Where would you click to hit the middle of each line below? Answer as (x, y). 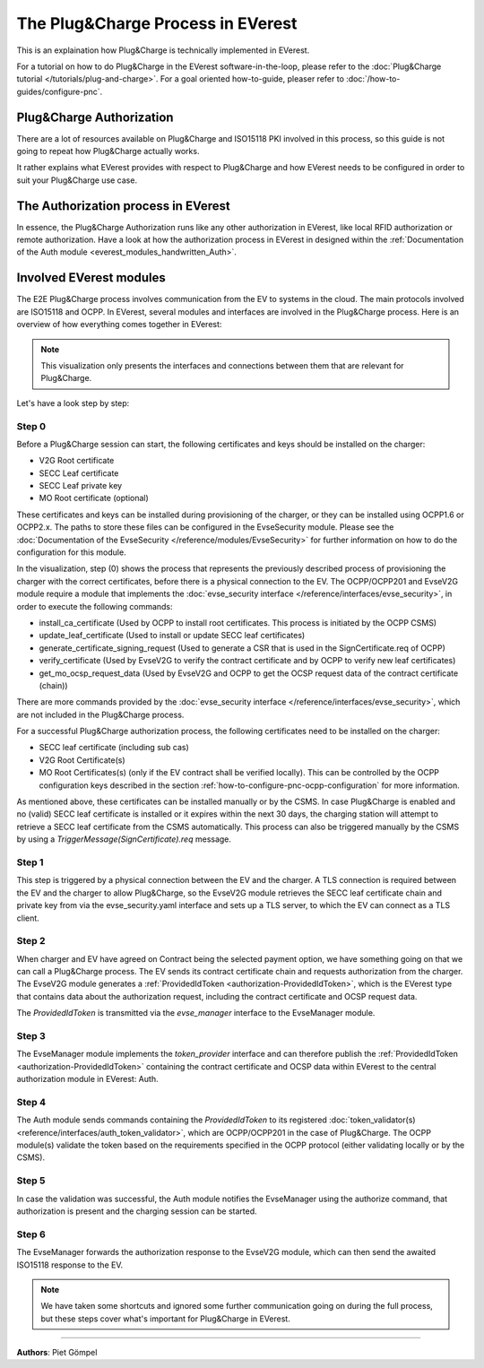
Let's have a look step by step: (73, 403)
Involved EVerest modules (91, 278)
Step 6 (31, 1234)
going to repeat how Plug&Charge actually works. (108, 152)
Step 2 (31, 941)
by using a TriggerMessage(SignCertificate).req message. (124, 839)
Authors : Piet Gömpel (57, 1353)
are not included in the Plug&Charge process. (100, 714)
